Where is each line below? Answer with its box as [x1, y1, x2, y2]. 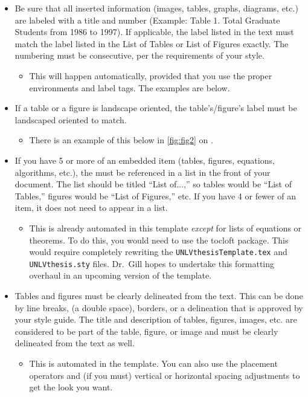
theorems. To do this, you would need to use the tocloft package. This [29, 233, 289, 246]
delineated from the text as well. [14, 337, 135, 349]
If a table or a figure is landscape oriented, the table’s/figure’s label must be [14, 102, 297, 114]
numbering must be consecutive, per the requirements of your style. [14, 49, 265, 62]
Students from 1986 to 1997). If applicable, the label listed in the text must [14, 25, 294, 38]
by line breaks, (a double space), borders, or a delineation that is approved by [14, 301, 303, 314]
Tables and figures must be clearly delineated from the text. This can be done [14, 289, 303, 302]
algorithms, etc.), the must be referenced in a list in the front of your [14, 166, 271, 178]
